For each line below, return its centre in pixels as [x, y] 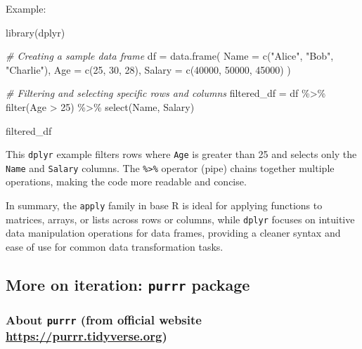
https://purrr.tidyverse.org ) [86, 336]
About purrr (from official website [104, 319]
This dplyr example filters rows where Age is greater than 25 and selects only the [181, 154]
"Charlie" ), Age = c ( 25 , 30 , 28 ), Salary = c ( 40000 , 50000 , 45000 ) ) [148, 69]
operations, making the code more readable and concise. [126, 182]
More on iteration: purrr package [128, 284]
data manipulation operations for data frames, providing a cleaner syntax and [173, 233]
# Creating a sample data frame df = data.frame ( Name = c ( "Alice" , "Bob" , [170, 56]
